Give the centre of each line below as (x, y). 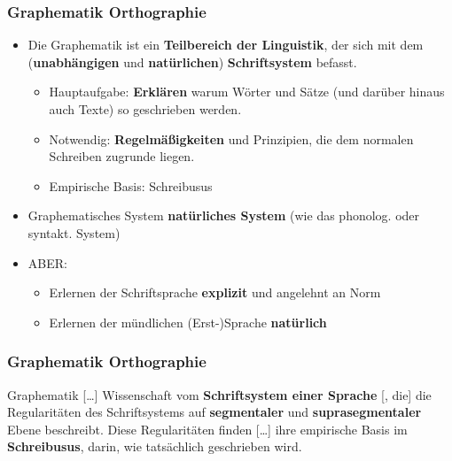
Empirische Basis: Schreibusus (131, 185)
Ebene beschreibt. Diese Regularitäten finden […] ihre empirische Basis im (207, 429)
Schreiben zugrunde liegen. (122, 156)
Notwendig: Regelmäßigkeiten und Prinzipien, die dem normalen (231, 138)
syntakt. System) (74, 232)
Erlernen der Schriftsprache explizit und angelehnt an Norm (215, 292)
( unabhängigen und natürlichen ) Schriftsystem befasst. (192, 61)
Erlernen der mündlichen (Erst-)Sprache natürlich (188, 322)
